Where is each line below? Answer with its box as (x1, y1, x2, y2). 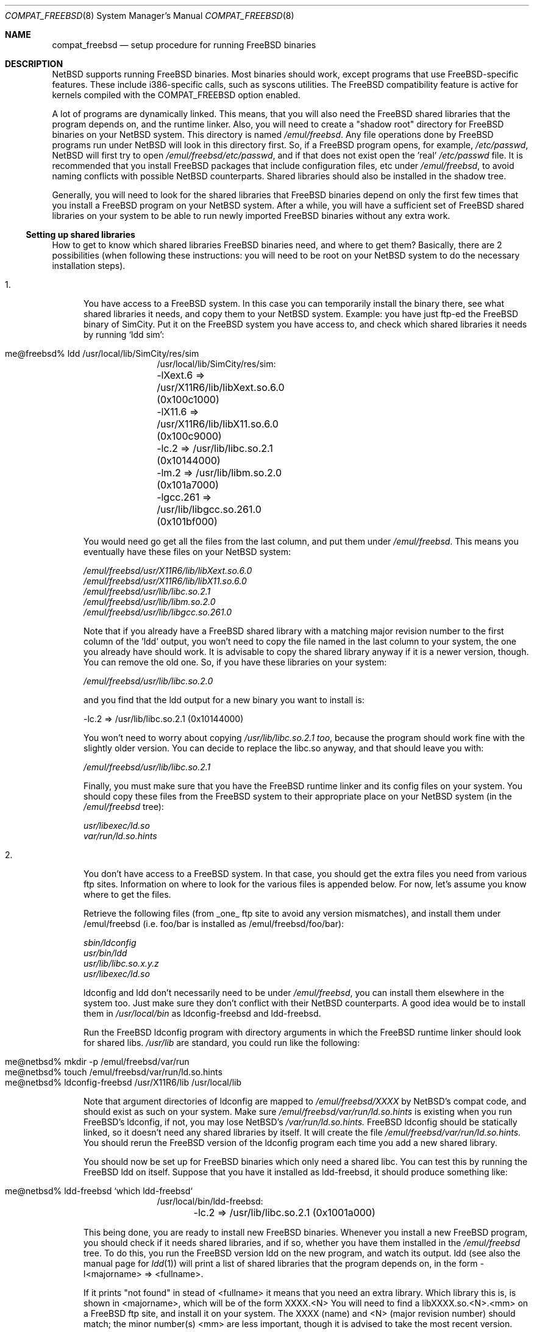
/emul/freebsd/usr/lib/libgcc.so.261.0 (84, 607, 232, 617)
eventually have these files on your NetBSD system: (84, 546, 291, 557)
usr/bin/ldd (84, 948, 127, 958)
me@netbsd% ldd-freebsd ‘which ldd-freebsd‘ (5, 1186, 193, 1196)
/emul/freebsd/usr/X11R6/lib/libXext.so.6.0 (84, 565, 252, 576)
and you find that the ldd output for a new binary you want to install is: (84, 695, 365, 705)
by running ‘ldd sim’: (84, 329, 165, 340)
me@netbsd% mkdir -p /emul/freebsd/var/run (5, 1056, 190, 1067)
